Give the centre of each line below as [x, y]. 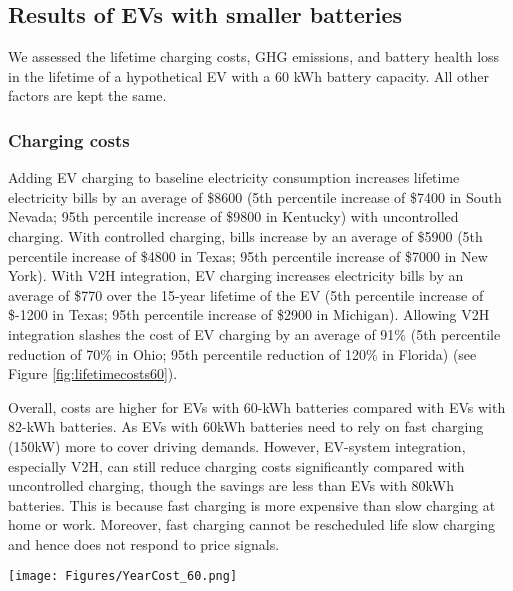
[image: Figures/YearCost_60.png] [123, 576]
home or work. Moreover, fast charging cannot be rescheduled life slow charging [251, 524]
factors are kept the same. [87, 95]
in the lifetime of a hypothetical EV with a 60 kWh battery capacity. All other [248, 75]
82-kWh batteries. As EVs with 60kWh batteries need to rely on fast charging [246, 426]
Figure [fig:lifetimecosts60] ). [93, 373]
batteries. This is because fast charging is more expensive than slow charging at [252, 504]
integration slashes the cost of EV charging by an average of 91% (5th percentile [254, 333]
